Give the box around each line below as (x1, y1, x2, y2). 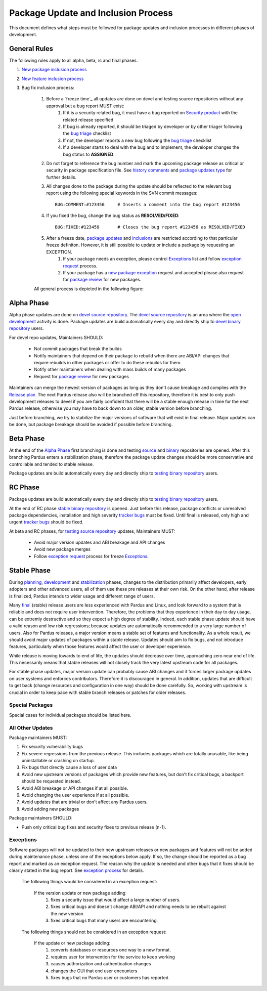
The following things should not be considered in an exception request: (21, 929, 167, 935)
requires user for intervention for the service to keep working (50, 954, 175, 960)
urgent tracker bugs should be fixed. (9, 519, 84, 525)
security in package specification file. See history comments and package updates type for (46, 167, 232, 173)
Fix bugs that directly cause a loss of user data (21, 764, 117, 771)
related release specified (63, 117, 114, 123)
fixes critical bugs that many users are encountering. (50, 917, 158, 924)
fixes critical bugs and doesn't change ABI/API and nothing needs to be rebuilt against (50, 904, 226, 909)
